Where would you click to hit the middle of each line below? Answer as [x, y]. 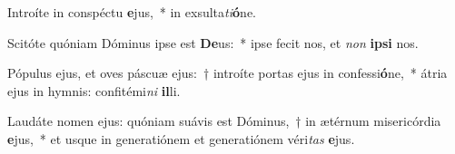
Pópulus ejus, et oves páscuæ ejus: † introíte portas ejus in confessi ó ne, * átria [227, 73]
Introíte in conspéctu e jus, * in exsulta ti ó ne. [132, 12]
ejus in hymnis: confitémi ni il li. [94, 90]
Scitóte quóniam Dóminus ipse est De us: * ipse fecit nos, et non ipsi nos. [213, 42]
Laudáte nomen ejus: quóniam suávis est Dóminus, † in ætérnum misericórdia [224, 121]
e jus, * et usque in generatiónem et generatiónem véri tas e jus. [181, 138]
